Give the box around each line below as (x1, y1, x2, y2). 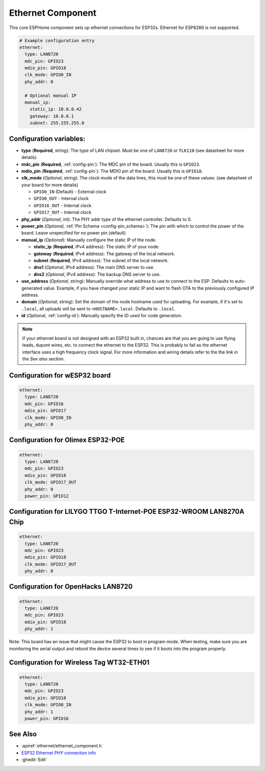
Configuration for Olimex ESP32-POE (9, 436, 125, 445)
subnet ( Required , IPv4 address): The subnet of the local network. (33, 257, 169, 263)
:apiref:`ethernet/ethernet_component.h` (21, 743, 103, 749)
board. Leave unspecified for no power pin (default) (21, 230, 126, 236)
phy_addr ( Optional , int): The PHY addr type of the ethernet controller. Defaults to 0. (21, 216, 192, 222)
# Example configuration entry (19, 37, 95, 43)
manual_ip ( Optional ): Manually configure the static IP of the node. (21, 237, 157, 243)
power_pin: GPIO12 (25, 493, 69, 499)
